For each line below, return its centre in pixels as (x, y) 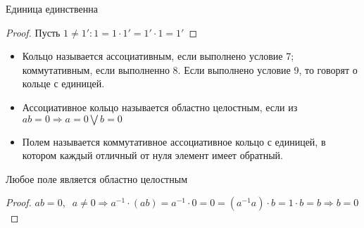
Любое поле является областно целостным (96, 178)
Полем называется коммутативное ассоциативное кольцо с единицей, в (174, 141)
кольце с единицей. (63, 83)
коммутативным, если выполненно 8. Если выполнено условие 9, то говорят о (190, 69)
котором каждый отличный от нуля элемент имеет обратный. (153, 155)
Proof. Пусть (33, 32)
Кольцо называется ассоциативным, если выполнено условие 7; (158, 56)
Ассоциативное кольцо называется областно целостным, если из (160, 107)
